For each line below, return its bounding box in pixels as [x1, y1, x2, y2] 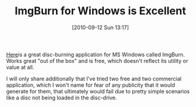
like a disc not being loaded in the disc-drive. [6, 94, 117, 101]
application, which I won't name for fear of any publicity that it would [6, 81, 175, 89]
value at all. [6, 64, 35, 71]
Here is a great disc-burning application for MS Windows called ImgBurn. [6, 51, 185, 58]
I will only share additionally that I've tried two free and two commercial [6, 75, 182, 82]
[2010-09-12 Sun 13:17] [71, 24, 130, 31]
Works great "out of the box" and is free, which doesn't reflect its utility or [6, 57, 188, 64]
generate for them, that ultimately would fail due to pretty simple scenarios [6, 87, 190, 95]
